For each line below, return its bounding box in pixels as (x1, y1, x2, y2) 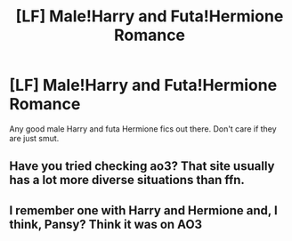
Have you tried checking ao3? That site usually (9, 158, 275, 174)
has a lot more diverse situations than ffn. (9, 173, 245, 188)
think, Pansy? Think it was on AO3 (9, 216, 203, 232)
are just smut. (9, 133, 60, 143)
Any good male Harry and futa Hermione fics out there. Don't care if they (9, 123, 278, 134)
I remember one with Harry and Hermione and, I (9, 203, 278, 218)
